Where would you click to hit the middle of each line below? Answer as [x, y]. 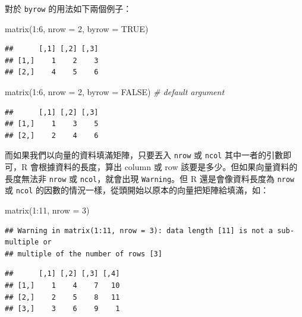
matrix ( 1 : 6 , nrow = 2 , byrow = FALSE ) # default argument [115, 92]
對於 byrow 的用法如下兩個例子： [68, 8]
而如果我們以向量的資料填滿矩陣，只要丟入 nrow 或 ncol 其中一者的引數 [144, 155]
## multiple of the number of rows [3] [84, 254]
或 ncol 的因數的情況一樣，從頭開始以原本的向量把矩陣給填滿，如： [137, 190]
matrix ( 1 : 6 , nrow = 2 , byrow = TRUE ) [77, 28]
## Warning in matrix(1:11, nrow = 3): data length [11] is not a [139, 230]
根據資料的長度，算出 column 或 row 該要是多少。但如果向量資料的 [168, 167]
